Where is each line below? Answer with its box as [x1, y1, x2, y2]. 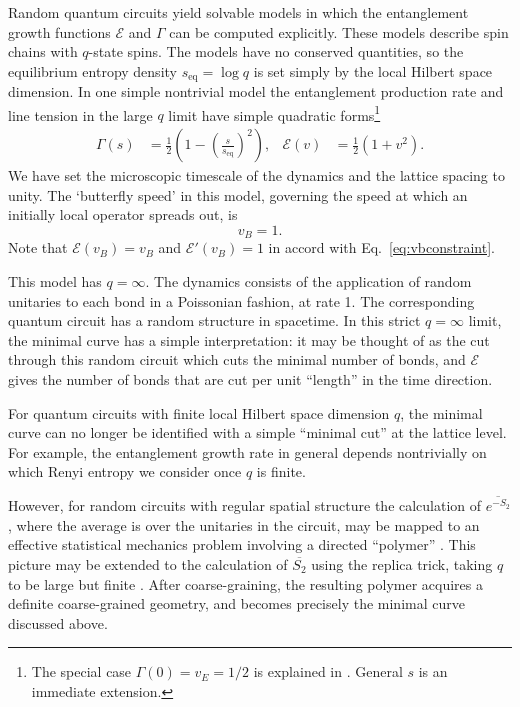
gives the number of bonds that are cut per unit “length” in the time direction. [8, 368, 493, 389]
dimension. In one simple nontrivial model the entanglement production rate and [8, 81, 504, 102]
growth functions [8, 21, 111, 42]
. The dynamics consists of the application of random [145, 270, 472, 291]
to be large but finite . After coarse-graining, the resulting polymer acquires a [8, 573, 483, 594]
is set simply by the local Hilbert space [253, 60, 493, 81]
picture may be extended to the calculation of [8, 553, 288, 574]
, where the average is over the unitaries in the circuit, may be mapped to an [8, 514, 480, 535]
